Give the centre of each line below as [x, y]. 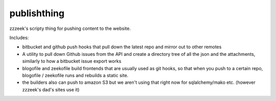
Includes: [19, 38]
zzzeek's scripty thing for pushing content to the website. [70, 28]
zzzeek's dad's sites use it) [51, 89]
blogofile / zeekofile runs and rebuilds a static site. [75, 75]
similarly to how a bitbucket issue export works [72, 61]
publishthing [37, 13]
